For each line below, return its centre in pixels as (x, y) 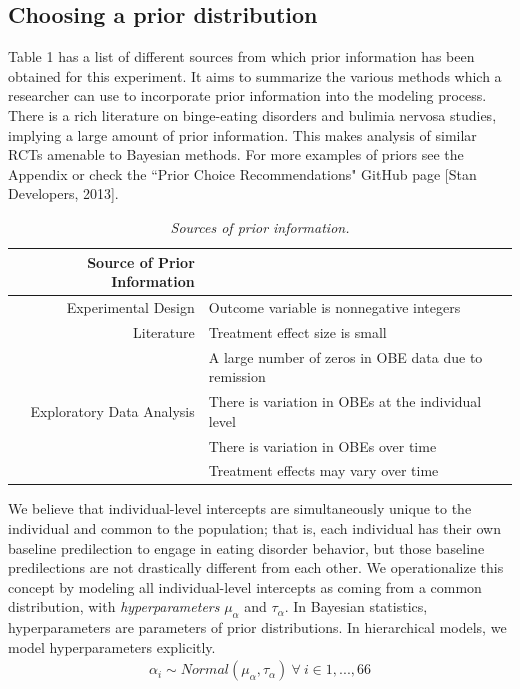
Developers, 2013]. (63, 193)
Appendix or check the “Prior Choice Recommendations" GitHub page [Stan (242, 173)
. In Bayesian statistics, (356, 606)
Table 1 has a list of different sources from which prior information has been (241, 56)
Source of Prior (141, 261)
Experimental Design (130, 306)
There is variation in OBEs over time (322, 445)
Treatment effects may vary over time (323, 470)
